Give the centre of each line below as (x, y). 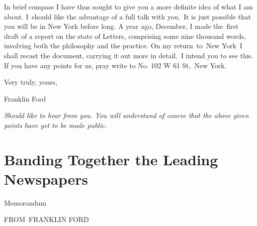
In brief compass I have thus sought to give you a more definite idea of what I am (128, 6)
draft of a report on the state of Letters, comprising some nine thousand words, (125, 36)
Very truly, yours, (31, 82)
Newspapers (46, 178)
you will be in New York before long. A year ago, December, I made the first (121, 26)
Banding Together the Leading (111, 159)
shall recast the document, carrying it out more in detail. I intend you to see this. (129, 55)
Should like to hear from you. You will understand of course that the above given (127, 115)
